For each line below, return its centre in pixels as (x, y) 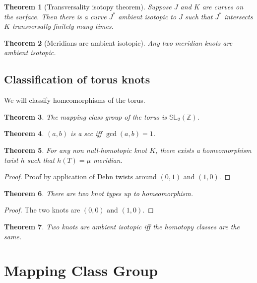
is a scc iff (86, 133)
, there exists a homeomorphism (203, 150)
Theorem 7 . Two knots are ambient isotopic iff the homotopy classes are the (122, 226)
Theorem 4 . (24, 133)
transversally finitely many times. (63, 26)
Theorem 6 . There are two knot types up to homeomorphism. (99, 193)
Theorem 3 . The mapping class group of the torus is (85, 116)
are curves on (223, 6)
